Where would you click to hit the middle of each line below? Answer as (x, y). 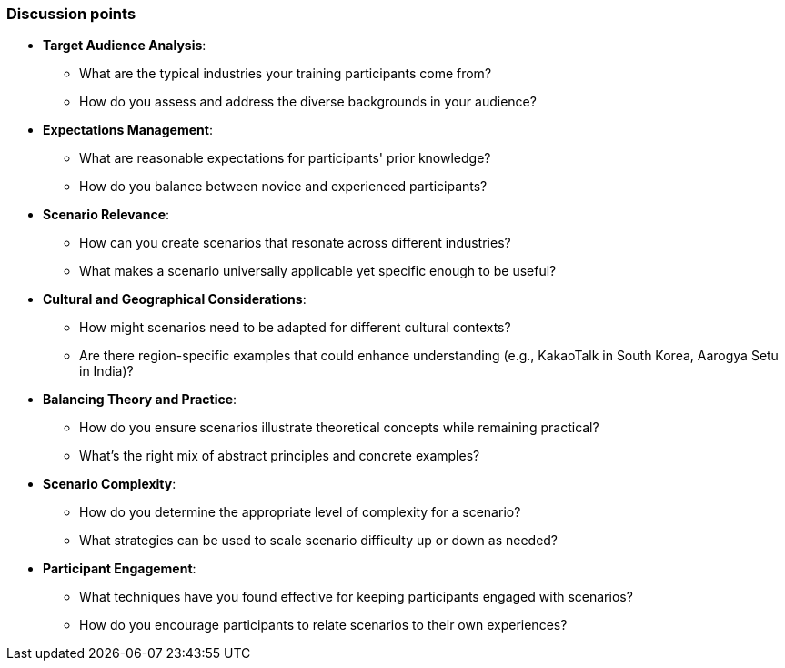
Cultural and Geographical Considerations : (175, 299)
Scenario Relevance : (106, 215)
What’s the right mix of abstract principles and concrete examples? (280, 456)
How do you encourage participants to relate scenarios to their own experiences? (323, 625)
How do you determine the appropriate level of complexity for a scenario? (300, 512)
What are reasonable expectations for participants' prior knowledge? (285, 158)
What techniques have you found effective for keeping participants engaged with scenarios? (356, 597)
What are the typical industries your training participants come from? (286, 74)
